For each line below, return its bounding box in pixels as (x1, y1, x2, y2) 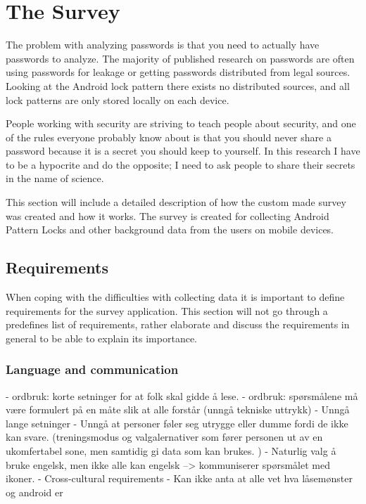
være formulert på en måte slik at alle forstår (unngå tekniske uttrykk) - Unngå (6, 402, 350, 417)
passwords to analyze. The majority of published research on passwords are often (6, 51, 355, 65)
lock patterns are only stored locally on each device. (6, 92, 229, 107)
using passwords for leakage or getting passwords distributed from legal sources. (6, 65, 351, 79)
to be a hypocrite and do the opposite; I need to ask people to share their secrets (6, 157, 355, 172)
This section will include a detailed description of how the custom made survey (6, 195, 346, 209)
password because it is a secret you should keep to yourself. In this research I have (6, 143, 360, 158)
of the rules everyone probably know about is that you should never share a (6, 129, 332, 144)
